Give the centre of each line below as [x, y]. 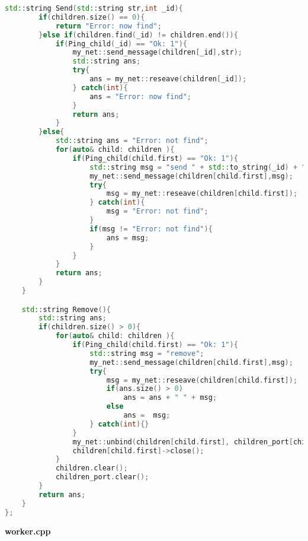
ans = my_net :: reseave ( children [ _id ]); [168, 79]
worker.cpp [28, 531]
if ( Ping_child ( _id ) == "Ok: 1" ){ [121, 44]
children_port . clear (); [102, 477]
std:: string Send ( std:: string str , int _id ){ [94, 8]
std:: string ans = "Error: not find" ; [132, 141]
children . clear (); [92, 468]
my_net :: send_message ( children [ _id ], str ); [157, 52]
